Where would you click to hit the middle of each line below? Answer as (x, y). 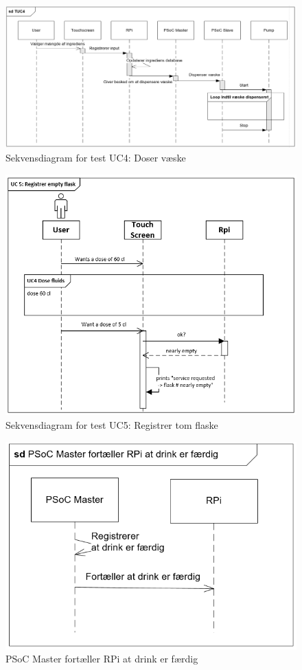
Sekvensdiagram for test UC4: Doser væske (96, 158)
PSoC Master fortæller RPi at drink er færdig (102, 659)
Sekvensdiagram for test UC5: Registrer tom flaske (112, 425)
